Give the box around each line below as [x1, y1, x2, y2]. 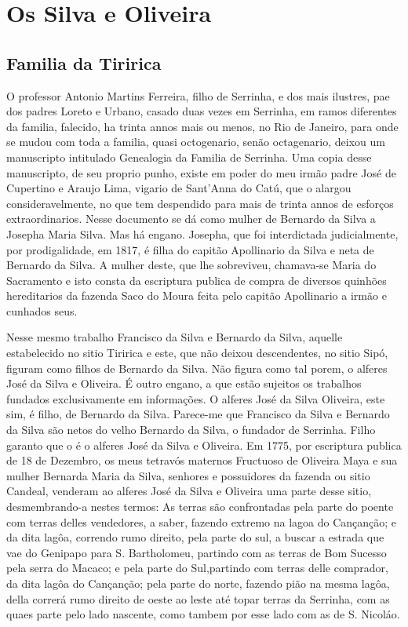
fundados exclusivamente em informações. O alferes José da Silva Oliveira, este [6, 390, 385, 406]
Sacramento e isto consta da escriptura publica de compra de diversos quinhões [6, 272, 387, 288]
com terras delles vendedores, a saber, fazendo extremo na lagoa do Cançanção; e [6, 513, 397, 530]
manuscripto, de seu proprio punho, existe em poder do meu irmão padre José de [6, 164, 396, 180]
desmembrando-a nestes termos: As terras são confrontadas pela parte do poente [6, 498, 394, 515]
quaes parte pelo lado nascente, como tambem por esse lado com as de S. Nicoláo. [6, 606, 400, 622]
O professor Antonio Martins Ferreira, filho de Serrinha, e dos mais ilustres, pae [6, 87, 390, 104]
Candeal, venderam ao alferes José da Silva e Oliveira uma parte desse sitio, [6, 483, 372, 499]
